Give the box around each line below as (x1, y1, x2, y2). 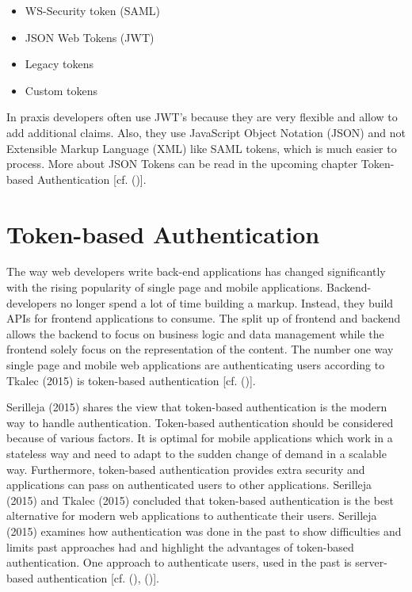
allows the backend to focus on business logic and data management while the (6, 325, 384, 342)
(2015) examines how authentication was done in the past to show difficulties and (6, 522, 402, 539)
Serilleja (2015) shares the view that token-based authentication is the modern (6, 399, 387, 415)
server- (355, 554, 387, 571)
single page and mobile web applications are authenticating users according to (6, 357, 385, 373)
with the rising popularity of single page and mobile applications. (6, 279, 323, 296)
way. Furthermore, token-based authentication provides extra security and (6, 460, 365, 477)
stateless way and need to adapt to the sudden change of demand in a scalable (6, 445, 387, 461)
